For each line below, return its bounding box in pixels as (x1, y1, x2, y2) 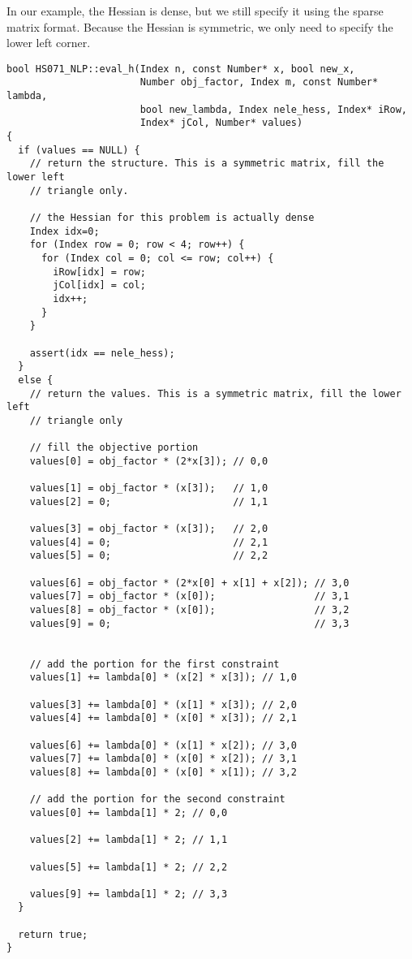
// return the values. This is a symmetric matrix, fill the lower (29, 387, 401, 400)
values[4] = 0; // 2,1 (29, 536, 268, 548)
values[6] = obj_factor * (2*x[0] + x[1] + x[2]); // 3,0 (29, 577, 350, 589)
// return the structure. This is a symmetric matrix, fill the (29, 158, 384, 170)
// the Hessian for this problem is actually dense (29, 212, 315, 223)
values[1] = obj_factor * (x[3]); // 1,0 (29, 482, 268, 495)
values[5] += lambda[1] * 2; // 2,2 (29, 861, 228, 873)
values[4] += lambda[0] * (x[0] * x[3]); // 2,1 (29, 712, 297, 724)
